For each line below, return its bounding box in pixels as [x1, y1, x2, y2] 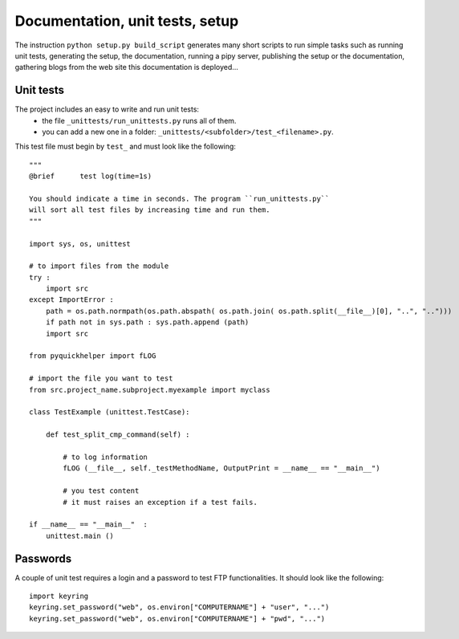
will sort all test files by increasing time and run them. [29, 206, 270, 214]
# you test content [63, 486, 140, 495]
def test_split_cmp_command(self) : [45, 430, 190, 439]
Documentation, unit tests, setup [14, 12, 239, 30]
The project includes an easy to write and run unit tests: [14, 104, 200, 114]
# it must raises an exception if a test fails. [63, 498, 258, 507]
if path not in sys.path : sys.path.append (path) [45, 318, 250, 327]
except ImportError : [29, 295, 114, 304]
